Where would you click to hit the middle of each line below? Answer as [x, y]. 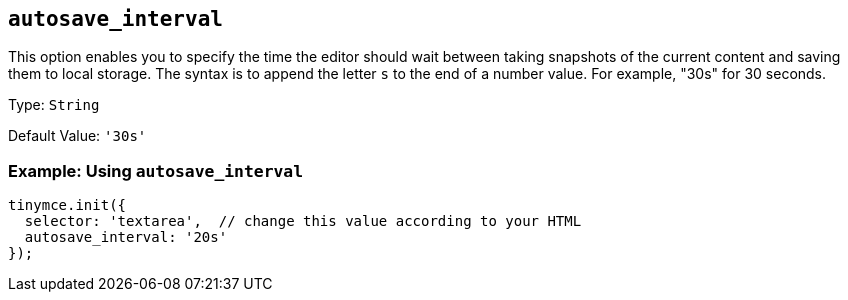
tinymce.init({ [67, 205]
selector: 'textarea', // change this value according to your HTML [303, 221]
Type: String [54, 105]
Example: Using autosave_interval [156, 170]
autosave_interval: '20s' [126, 237]
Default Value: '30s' [77, 136]
